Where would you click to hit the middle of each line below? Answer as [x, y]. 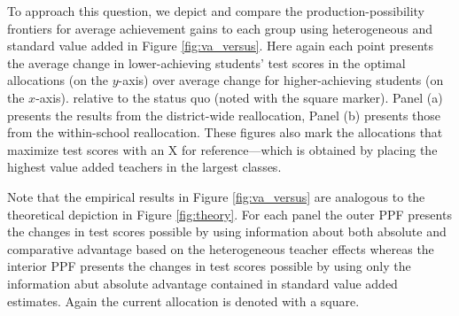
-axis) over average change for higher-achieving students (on [281, 80]
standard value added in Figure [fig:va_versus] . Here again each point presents [221, 46]
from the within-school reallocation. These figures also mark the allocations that [225, 132]
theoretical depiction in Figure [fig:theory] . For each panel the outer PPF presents [229, 214]
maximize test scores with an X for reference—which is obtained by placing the [222, 149]
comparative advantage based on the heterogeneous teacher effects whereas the [221, 248]
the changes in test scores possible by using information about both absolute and [227, 231]
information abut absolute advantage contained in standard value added [202, 283]
